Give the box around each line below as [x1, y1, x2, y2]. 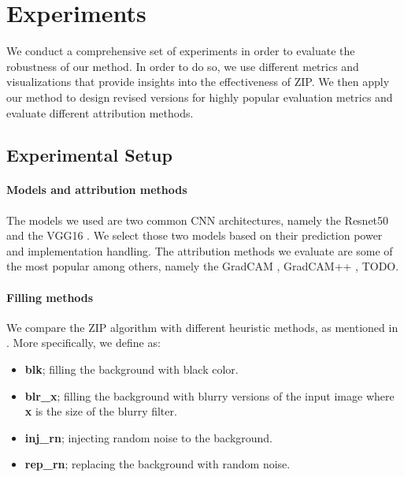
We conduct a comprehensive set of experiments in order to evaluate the [6, 43, 355, 59]
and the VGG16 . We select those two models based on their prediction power [6, 227, 383, 244]
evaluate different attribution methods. [6, 104, 194, 121]
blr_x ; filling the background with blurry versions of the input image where [24, 387, 395, 404]
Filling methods [6, 289, 94, 305]
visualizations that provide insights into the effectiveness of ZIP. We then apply [6, 73, 390, 90]
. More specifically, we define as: [6, 334, 161, 351]
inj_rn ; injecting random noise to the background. [24, 429, 273, 445]
